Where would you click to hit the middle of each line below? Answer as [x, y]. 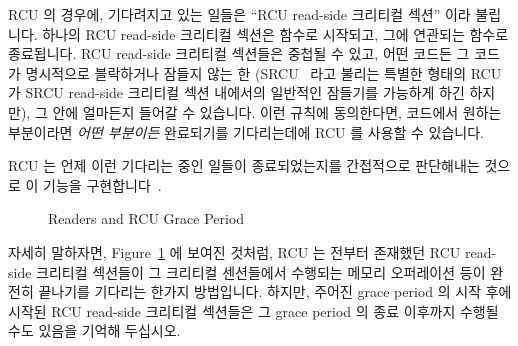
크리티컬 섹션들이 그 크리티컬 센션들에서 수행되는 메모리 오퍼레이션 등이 [261, 271]
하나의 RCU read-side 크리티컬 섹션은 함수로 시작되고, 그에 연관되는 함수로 [275, 33]
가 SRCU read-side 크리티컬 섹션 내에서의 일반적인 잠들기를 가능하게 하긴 [236, 92]
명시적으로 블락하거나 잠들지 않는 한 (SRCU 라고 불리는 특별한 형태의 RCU [263, 72]
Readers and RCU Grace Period [146, 218]
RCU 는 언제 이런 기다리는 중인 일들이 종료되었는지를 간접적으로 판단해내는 [244, 165]
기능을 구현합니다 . [102, 184]
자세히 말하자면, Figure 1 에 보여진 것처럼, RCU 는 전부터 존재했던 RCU [234, 251]
